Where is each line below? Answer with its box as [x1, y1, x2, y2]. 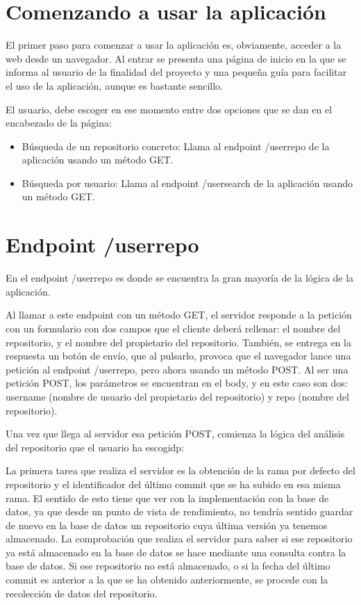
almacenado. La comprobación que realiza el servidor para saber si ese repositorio [6, 531, 353, 546]
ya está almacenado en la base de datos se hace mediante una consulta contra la [6, 544, 346, 559]
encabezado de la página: [6, 115, 112, 130]
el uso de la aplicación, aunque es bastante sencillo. [6, 78, 223, 92]
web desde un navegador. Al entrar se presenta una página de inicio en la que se [6, 51, 346, 65]
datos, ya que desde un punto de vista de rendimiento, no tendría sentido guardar [6, 504, 353, 519]
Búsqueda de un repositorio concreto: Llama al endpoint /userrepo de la [22, 138, 330, 153]
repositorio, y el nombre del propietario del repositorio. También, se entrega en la [6, 334, 351, 349]
